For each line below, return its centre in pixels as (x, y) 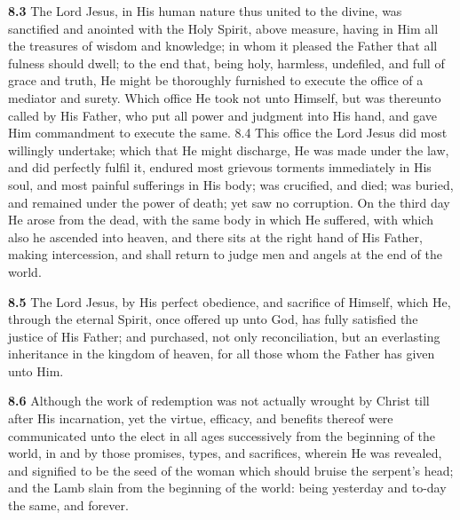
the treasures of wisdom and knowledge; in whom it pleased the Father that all (223, 46)
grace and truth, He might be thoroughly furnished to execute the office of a (216, 80)
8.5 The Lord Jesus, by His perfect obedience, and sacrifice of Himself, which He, (230, 301)
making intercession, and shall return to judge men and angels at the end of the (225, 254)
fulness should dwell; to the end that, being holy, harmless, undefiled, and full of (226, 63)
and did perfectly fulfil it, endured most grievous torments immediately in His (220, 167)
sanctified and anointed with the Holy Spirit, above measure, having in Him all (223, 28)
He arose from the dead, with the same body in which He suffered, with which (221, 220)
